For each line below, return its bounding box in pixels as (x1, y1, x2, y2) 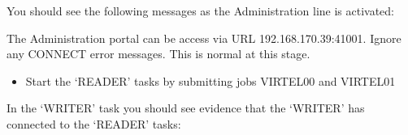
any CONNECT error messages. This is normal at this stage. (7, 45, 310, 62)
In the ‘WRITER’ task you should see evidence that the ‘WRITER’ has (7, 99, 365, 116)
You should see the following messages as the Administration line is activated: (7, 2, 395, 19)
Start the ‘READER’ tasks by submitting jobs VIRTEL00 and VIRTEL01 (25, 72, 396, 89)
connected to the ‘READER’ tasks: (7, 115, 181, 132)
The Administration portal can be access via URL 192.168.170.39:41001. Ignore (7, 29, 401, 46)
